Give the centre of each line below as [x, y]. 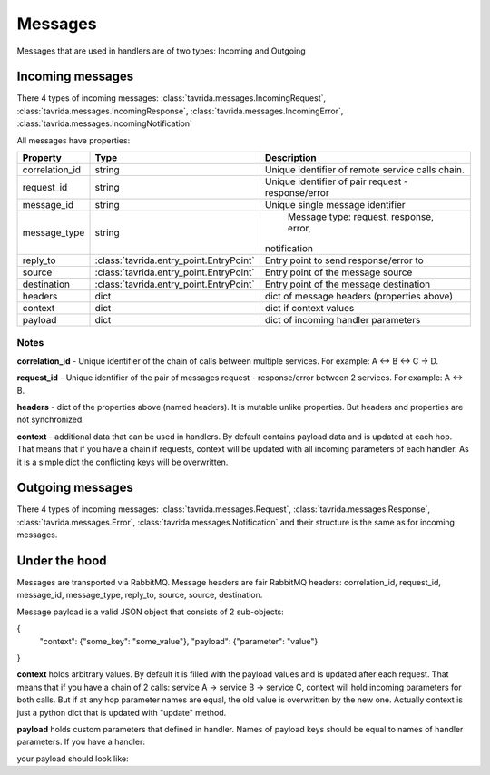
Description [290, 158]
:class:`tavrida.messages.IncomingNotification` [104, 123]
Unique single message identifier [335, 205]
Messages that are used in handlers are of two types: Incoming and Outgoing [161, 51]
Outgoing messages [75, 488]
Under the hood [62, 561]
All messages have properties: [73, 140]
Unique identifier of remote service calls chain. [364, 170]
